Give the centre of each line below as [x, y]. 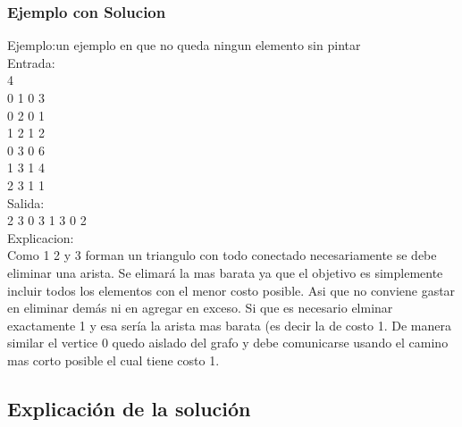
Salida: [26, 202]
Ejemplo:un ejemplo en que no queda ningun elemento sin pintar [184, 45]
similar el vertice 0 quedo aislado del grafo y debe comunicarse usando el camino [228, 343]
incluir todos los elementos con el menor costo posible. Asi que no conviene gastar [231, 290]
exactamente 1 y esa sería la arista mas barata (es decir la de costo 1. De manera [229, 325]
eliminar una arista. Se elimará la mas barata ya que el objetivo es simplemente [225, 272]
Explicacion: [41, 237]
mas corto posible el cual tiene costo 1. [113, 360]
